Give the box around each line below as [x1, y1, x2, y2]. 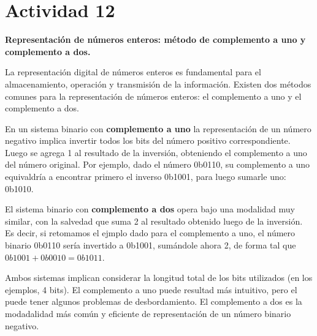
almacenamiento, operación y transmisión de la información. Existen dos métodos [5, 77, 311, 90]
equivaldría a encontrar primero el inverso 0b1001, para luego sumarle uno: [5, 170, 286, 183]
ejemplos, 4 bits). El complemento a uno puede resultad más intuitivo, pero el [5, 283, 297, 296]
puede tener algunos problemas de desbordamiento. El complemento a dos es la [5, 295, 302, 308]
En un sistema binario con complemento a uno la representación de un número [5, 122, 311, 135]
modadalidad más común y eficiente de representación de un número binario [5, 307, 291, 319]
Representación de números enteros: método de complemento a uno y [5, 33, 306, 46]
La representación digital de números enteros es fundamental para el [5, 65, 261, 78]
